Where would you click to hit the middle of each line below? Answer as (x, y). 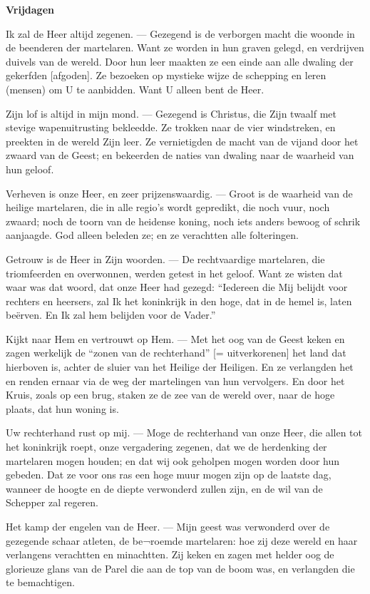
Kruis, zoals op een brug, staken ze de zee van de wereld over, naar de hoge (170, 395)
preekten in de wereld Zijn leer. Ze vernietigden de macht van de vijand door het (182, 141)
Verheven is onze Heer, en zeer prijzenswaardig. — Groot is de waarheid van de (179, 193)
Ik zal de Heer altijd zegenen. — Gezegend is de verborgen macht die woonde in (180, 33)
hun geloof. (30, 169)
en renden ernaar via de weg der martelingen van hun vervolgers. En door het (175, 380)
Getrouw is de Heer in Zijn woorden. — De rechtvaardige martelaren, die (165, 258)
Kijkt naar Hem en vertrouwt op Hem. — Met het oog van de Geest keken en (175, 338)
